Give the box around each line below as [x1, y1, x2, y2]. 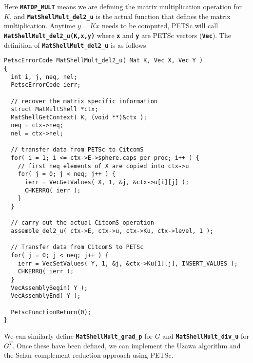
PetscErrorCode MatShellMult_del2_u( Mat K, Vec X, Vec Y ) [4, 57, 203, 64]
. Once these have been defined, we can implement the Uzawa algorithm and [12, 340, 241, 350]
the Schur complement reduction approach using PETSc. [4, 350, 174, 360]
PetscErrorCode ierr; [11, 81, 81, 89]
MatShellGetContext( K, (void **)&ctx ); [11, 114, 147, 121]
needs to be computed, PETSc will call [102, 20, 218, 31]
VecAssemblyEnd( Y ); [11, 292, 81, 300]
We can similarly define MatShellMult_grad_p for [4, 330, 153, 341]
